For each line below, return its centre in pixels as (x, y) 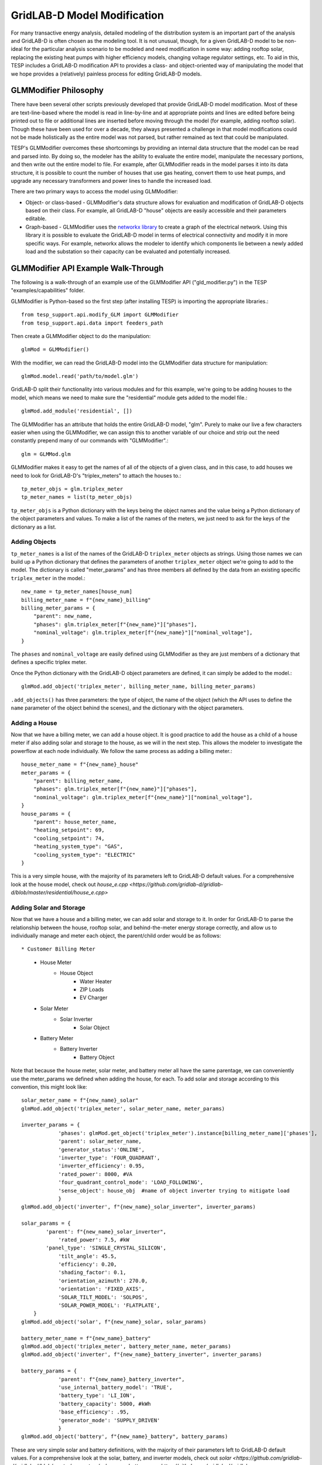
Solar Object (95, 1027)
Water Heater (96, 981)
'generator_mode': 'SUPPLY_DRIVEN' (109, 1420)
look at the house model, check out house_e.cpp (69, 884)
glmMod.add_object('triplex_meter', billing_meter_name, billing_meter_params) (138, 686)
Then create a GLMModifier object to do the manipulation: (81, 336)
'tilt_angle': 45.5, (88, 1256)
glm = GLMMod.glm (46, 454)
